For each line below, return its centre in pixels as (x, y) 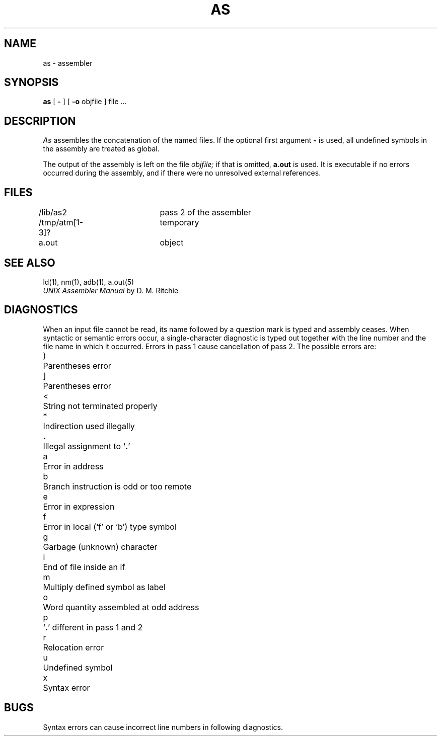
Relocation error (73, 647)
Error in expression (79, 506)
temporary (179, 223)
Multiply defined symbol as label (104, 587)
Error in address (73, 466)
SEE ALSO (30, 263)
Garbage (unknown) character (100, 547)
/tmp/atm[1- (61, 223)
